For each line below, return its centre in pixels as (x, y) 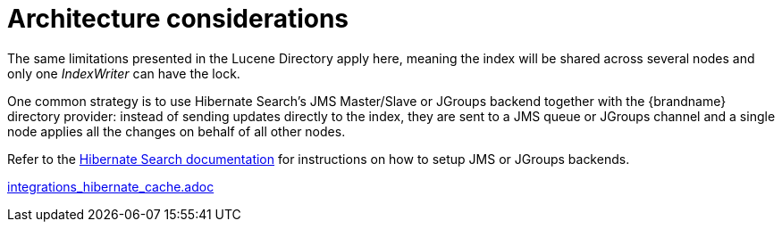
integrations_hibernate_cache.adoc (111, 186)
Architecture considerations (178, 19)
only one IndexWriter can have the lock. (124, 73)
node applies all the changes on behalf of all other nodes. (177, 131)
